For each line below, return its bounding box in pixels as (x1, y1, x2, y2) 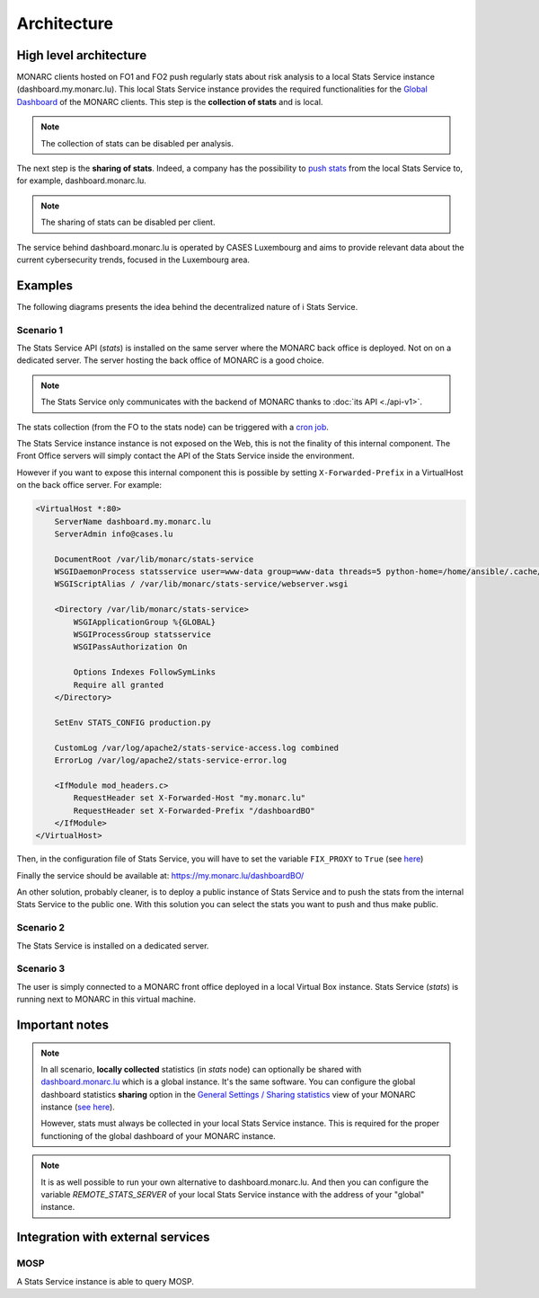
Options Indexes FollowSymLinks (73, 667, 216, 677)
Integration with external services (16, 1230, 210, 1245)
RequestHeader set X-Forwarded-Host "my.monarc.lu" (73, 793, 306, 803)
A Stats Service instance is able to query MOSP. (16, 1276, 195, 1286)
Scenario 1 (16, 323, 63, 336)
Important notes (16, 1017, 110, 1032)
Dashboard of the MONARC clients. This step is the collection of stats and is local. (16, 96, 323, 107)
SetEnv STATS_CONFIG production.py (54, 717, 211, 728)
